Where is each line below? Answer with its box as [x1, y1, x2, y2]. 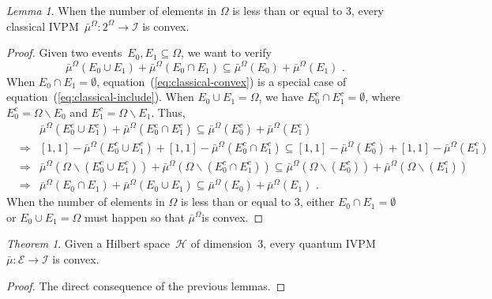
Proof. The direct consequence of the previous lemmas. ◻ [6, 277, 286, 293]
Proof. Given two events [6, 44, 122, 61]
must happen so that [84, 208, 185, 225]
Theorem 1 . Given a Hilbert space [6, 235, 171, 252]
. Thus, [151, 103, 186, 120]
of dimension [190, 235, 253, 252]
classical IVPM [6, 17, 79, 34]
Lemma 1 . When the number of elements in [6, 2, 217, 18]
